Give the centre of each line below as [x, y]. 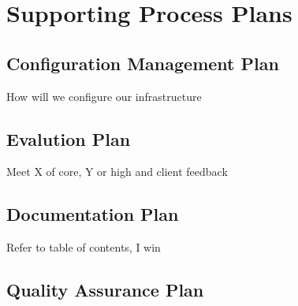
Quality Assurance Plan [105, 290]
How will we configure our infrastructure [104, 96]
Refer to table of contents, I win [84, 247]
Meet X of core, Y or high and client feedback [117, 172]
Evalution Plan [69, 138]
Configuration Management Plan [143, 63]
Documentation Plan [93, 214]
